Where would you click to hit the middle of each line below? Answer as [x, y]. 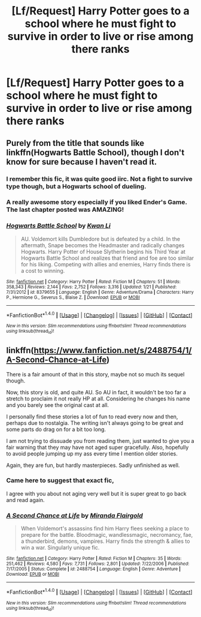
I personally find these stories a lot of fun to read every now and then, [92, 417]
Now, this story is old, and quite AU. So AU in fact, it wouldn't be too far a [96, 392]
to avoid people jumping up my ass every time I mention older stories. [92, 454]
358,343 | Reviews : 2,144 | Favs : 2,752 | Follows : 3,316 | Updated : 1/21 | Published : [92, 287]
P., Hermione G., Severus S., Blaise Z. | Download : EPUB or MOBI [73, 297]
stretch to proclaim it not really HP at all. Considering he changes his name [98, 399]
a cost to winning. [43, 270]
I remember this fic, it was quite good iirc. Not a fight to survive [99, 179]
